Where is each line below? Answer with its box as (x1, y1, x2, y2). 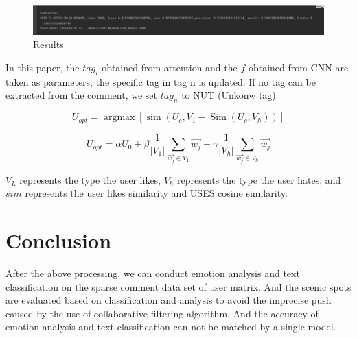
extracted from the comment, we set (5, 88, 157, 102)
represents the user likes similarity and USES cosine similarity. (25, 186, 288, 200)
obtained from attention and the (102, 60, 238, 74)
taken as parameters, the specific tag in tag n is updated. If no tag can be (5, 74, 316, 88)
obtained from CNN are (248, 60, 349, 74)
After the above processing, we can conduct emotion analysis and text (5, 265, 300, 280)
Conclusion (5, 226, 112, 254)
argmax (103, 112, 135, 123)
